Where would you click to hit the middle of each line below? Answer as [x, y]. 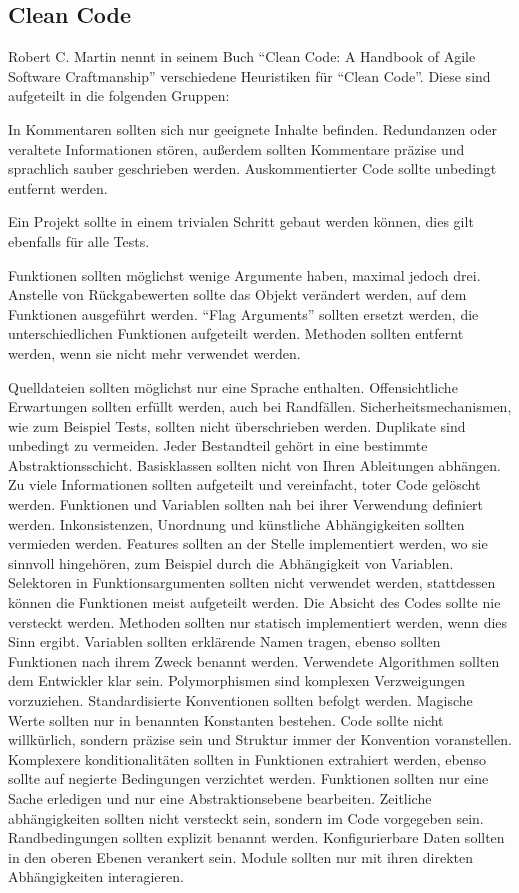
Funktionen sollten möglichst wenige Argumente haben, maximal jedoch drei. [244, 274]
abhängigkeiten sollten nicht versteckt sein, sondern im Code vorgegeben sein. [246, 817]
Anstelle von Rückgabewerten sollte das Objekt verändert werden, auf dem [237, 294]
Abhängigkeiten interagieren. [96, 876]
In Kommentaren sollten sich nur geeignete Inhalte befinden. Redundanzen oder [252, 128]
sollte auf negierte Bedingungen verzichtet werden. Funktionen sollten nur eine [248, 778]
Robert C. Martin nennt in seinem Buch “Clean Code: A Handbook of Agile [242, 56]
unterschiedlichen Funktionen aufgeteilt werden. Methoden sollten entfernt [236, 333]
